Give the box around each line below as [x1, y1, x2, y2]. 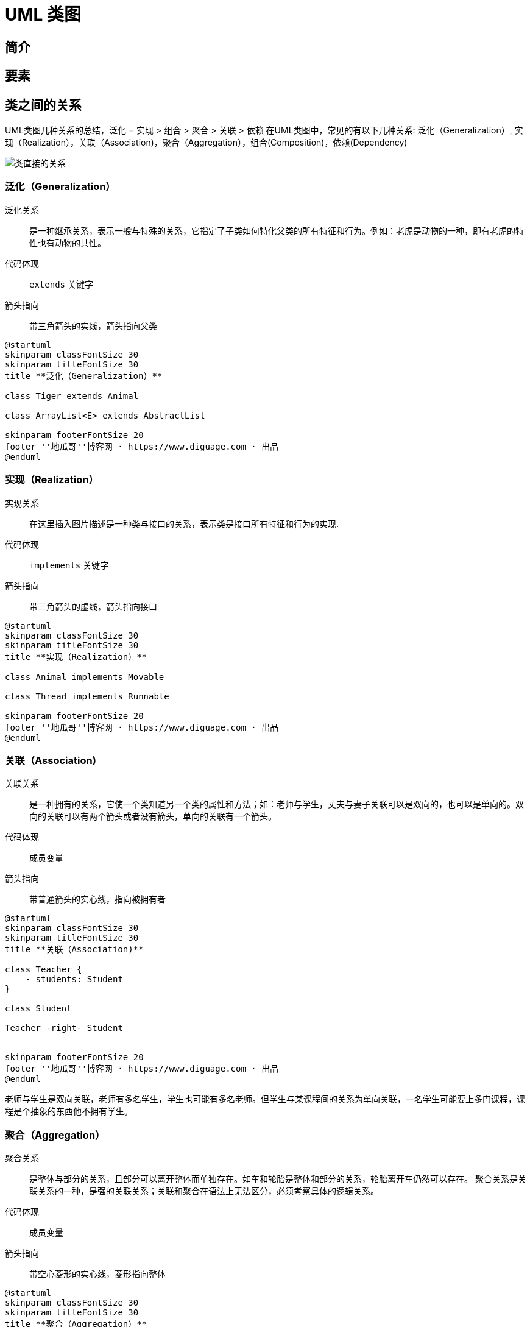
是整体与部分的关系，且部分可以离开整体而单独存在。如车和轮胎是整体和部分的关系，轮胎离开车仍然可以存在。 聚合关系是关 [29, 1173, 526, 1184]
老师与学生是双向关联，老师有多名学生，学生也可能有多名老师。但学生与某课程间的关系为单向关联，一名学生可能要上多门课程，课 [5, 1094, 525, 1105]
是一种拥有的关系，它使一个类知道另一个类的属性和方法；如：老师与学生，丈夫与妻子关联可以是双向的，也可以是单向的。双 [29, 799, 524, 810]
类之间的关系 [5, 97, 82, 113]
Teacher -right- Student [5, 1023, 123, 1033]
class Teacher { [5, 964, 82, 975]
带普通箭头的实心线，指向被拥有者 [29, 894, 166, 905]
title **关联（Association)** [5, 944, 144, 955]
